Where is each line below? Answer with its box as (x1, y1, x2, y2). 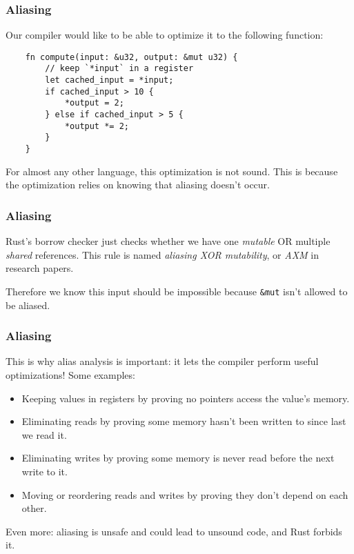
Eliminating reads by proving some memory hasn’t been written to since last (21, 414, 346, 428)
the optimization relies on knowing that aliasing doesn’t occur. (6, 177, 270, 192)
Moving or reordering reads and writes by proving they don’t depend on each (21, 487, 348, 502)
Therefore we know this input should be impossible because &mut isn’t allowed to (6, 284, 348, 298)
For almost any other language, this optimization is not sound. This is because (6, 164, 338, 178)
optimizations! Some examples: (6, 367, 135, 382)
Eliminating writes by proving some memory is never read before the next (21, 451, 335, 465)
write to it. (21, 464, 68, 478)
